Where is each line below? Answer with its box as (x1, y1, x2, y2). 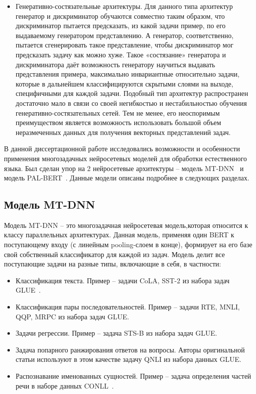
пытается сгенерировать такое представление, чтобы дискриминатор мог (15, 40, 234, 50)
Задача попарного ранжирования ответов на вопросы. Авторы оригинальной (15, 344, 245, 354)
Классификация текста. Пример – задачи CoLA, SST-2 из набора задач (15, 275, 230, 285)
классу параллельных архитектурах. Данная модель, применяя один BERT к (4, 229, 234, 240)
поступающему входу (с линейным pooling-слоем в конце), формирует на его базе (4, 239, 253, 250)
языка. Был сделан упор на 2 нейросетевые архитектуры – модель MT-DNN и (4, 163, 244, 173)
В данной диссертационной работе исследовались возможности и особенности (4, 143, 240, 154)
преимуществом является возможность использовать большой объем (15, 117, 221, 128)
